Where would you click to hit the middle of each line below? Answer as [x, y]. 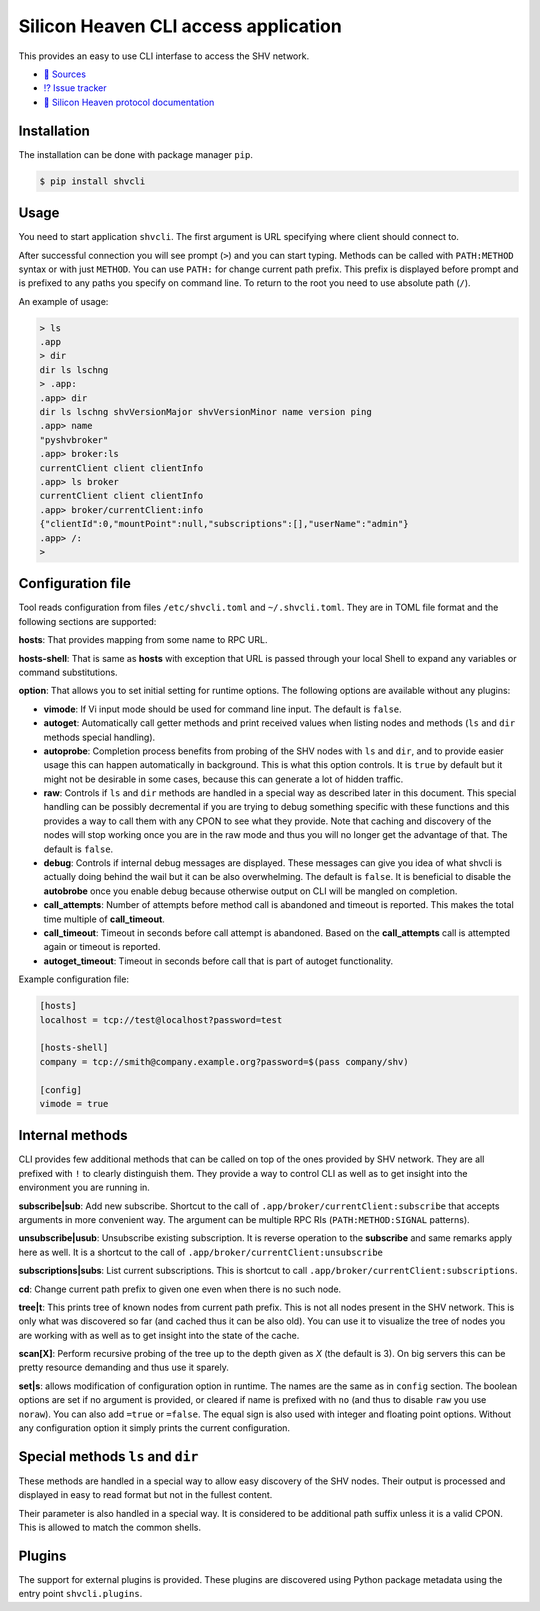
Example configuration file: [74, 979]
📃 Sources [65, 74]
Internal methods [73, 1135]
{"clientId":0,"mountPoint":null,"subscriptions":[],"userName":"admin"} [224, 524]
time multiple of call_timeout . [104, 919]
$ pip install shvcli [92, 181]
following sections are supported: [87, 621]
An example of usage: [63, 301]
